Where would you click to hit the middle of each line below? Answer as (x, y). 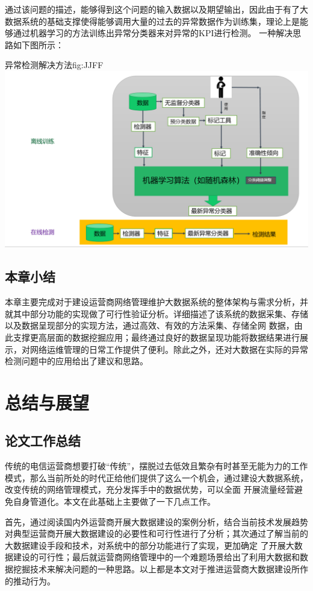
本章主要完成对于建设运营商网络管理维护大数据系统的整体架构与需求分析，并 (156, 302)
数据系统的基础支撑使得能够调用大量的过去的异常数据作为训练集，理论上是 (152, 21)
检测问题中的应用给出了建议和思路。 (76, 361)
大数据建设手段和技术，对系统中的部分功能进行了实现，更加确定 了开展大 (150, 545)
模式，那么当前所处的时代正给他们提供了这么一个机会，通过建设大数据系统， (156, 477)
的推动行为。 (30, 580)
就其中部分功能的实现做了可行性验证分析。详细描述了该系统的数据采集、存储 (156, 313)
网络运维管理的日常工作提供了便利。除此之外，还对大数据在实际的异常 (169, 349)
